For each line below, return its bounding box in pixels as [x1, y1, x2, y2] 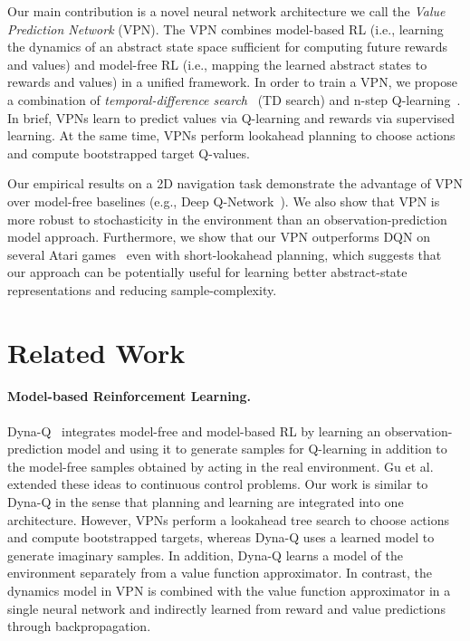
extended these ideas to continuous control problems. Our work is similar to [7, 474, 428, 493]
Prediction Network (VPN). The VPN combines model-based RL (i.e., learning [7, 19, 444, 38]
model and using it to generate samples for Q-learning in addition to [67, 439, 447, 458]
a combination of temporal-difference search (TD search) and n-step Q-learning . [7, 90, 461, 109]
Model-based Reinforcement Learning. [7, 387, 252, 406]
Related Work [7, 333, 186, 370]
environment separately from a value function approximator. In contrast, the [7, 563, 433, 582]
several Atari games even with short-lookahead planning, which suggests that [7, 244, 442, 263]
